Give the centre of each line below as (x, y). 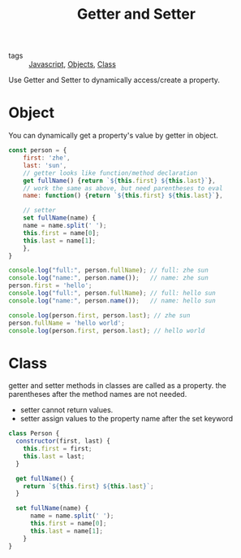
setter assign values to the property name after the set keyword (127, 419)
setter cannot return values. (67, 410)
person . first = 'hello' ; (50, 286)
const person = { (38, 150)
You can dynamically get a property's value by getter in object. (114, 136)
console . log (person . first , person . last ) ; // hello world (107, 330)
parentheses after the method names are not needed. (98, 395)
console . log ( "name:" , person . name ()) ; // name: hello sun (112, 301)
